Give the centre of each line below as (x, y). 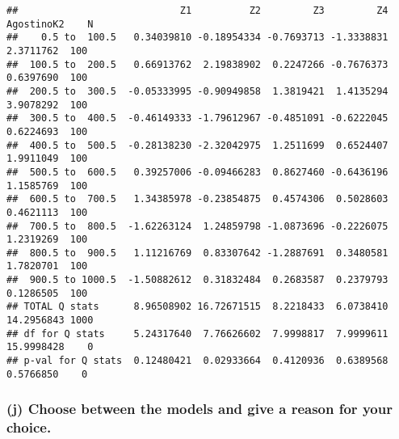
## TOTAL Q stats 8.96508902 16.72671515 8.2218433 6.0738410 (197, 307)
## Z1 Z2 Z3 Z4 (197, 11)
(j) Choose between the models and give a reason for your (199, 409)
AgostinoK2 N (50, 24)
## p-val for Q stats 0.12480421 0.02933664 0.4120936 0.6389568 (197, 361)
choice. (29, 427)
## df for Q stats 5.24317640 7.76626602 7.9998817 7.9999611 (197, 333)
